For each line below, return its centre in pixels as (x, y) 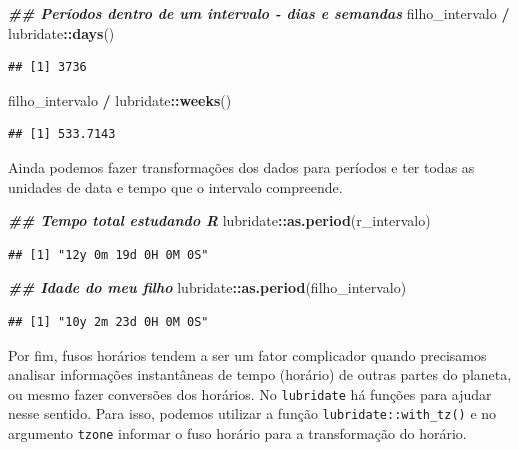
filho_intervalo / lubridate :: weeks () (120, 99)
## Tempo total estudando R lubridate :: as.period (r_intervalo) (219, 220)
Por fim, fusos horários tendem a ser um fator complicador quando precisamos (247, 354)
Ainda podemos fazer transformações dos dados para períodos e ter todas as (241, 166)
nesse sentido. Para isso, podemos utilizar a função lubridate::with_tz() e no (252, 413)
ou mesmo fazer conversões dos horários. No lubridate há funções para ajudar (250, 393)
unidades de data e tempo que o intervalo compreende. (175, 186)
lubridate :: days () (61, 32)
